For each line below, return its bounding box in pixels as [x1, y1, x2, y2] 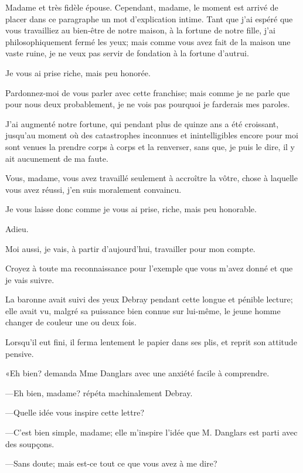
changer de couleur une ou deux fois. [5, 316, 137, 328]
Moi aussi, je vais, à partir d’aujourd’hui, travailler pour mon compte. [5, 242, 256, 254]
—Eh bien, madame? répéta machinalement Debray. [5, 386, 193, 399]
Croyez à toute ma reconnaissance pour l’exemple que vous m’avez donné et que [5, 262, 293, 274]
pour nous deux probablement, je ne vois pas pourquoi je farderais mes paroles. [5, 98, 290, 110]
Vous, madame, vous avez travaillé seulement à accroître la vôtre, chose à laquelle [5, 172, 298, 184]
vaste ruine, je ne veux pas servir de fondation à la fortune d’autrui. [5, 47, 249, 59]
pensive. [5, 347, 34, 359]
